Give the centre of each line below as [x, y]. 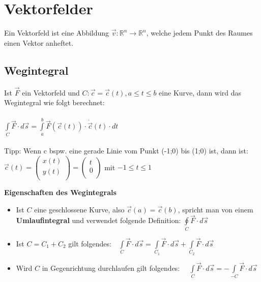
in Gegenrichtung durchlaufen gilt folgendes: [111, 268]
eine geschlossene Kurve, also [79, 209]
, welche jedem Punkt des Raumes [199, 33]
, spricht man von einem [215, 209]
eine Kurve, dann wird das [200, 92]
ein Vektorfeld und [51, 92]
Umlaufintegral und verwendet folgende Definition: [98, 220]
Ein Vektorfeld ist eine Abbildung [57, 33]
